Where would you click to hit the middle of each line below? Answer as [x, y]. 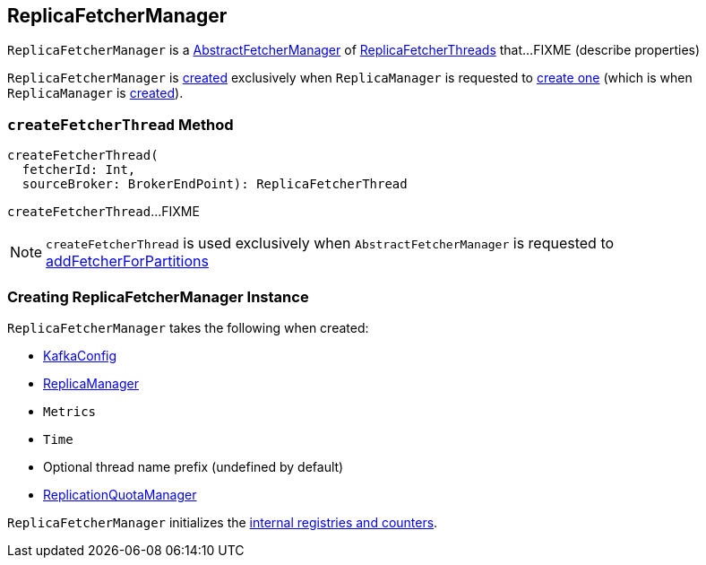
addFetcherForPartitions [127, 261]
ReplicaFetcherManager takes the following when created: [188, 327]
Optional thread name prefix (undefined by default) [194, 466]
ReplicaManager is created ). [95, 93]
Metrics [70, 411]
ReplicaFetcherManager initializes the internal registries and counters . [223, 522]
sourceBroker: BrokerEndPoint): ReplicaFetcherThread [215, 184]
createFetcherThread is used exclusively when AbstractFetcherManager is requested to [330, 243]
